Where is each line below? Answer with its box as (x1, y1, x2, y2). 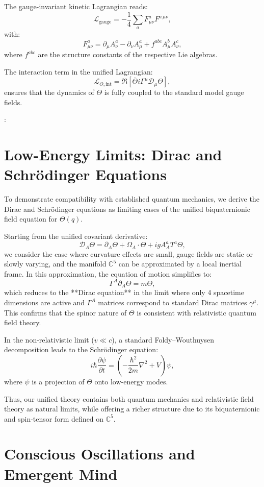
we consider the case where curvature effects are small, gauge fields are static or (4, 248, 253, 259)
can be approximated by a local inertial (118, 258, 242, 269)
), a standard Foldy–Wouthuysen (112, 334, 215, 345)
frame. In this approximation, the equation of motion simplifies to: (4, 268, 212, 279)
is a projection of (32, 376, 85, 386)
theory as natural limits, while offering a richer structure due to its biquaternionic (4, 403, 260, 414)
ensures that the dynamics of (4, 87, 94, 98)
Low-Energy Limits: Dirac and (4, 144, 222, 165)
